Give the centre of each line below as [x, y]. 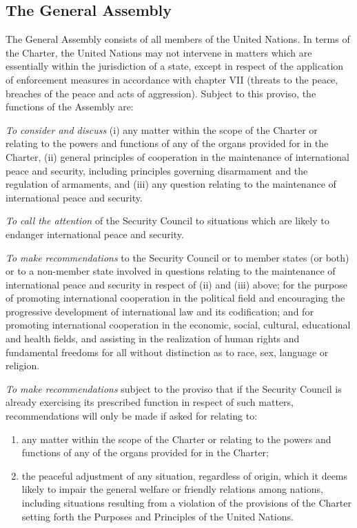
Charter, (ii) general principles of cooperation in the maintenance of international [177, 156]
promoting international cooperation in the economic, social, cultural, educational [178, 325]
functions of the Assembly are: [70, 107]
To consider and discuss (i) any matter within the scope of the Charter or [162, 129]
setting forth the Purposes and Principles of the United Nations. [157, 516]
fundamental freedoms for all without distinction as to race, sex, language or [167, 352]
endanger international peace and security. [95, 234]
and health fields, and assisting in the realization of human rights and [153, 339]
